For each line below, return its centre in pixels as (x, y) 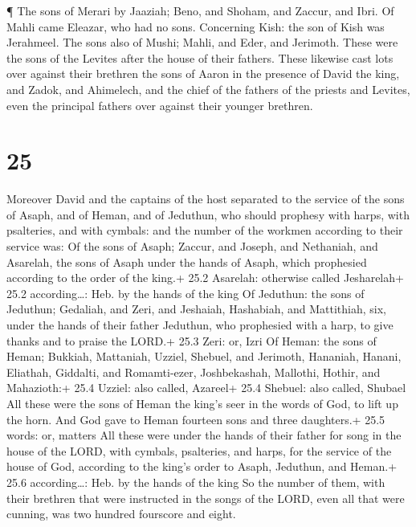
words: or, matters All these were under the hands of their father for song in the (204, 435)
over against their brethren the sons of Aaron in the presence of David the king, (203, 74)
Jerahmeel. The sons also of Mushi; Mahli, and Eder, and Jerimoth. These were (202, 42)
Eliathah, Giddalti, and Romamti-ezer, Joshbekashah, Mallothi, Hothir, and (194, 372)
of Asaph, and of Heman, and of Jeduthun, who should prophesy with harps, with (208, 214)
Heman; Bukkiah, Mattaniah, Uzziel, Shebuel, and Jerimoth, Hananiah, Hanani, (204, 356)
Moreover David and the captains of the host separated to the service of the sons (206, 199)
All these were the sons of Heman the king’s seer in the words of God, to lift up (202, 403)
